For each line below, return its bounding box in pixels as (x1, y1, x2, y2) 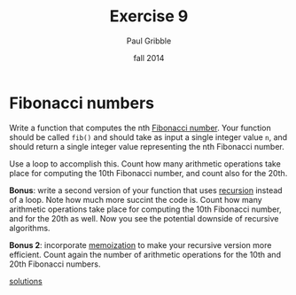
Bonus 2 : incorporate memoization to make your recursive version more (9, 239, 272, 250)
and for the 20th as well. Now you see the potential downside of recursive (9, 213, 279, 223)
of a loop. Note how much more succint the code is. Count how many (9, 194, 263, 205)
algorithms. (9, 222, 51, 233)
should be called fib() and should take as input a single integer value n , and (9, 131, 288, 143)
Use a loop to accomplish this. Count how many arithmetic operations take (9, 158, 281, 169)
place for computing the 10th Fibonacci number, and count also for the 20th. (9, 167, 288, 178)
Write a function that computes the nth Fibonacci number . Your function (9, 122, 272, 133)
